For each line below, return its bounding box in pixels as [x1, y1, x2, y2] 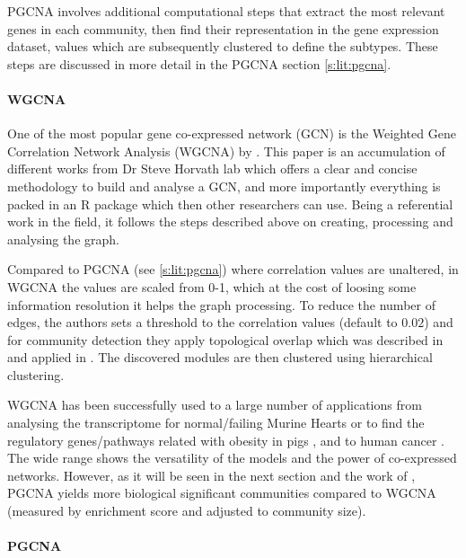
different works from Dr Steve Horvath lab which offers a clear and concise [7, 159, 418, 178]
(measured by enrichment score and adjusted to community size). [7, 501, 366, 520]
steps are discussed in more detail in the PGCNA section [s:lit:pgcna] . [7, 54, 391, 73]
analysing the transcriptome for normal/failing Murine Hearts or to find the [7, 413, 425, 432]
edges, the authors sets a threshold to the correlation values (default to [7, 313, 398, 332]
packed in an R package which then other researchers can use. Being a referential [7, 194, 453, 213]
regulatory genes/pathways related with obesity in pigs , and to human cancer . [7, 430, 444, 449]
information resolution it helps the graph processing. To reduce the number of [7, 295, 435, 314]
